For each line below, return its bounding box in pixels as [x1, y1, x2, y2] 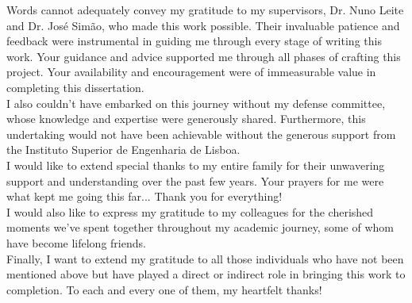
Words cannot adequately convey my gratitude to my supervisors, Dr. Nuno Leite [6, 2, 404, 17]
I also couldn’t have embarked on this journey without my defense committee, [6, 94, 386, 111]
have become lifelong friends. [6, 234, 146, 251]
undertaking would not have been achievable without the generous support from [6, 125, 396, 142]
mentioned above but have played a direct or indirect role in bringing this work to [6, 266, 406, 282]
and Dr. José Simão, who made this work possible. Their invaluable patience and [6, 17, 400, 33]
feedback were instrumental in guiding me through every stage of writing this [6, 33, 382, 49]
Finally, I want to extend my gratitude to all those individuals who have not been [6, 250, 404, 267]
